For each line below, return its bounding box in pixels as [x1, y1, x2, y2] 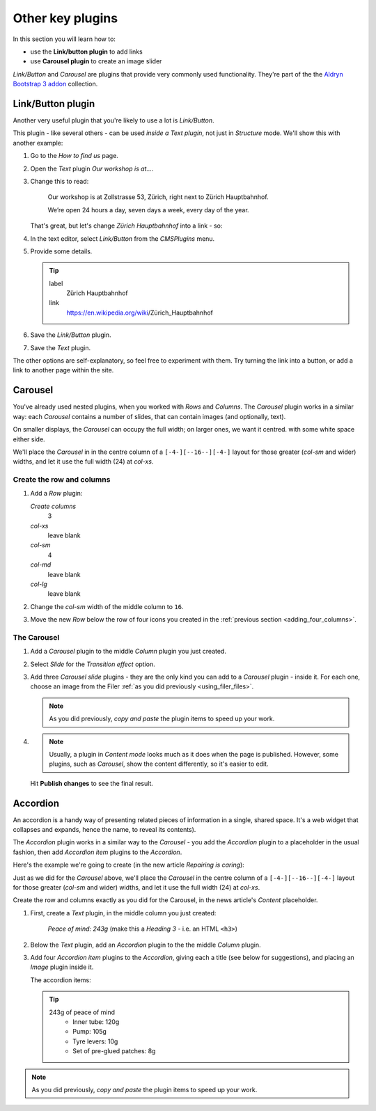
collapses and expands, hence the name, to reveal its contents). [13, 826, 196, 834]
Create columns [30, 502, 77, 510]
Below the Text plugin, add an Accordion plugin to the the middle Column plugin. [30, 940, 261, 949]
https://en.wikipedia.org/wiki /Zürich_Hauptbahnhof [66, 308, 214, 317]
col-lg [30, 580, 48, 588]
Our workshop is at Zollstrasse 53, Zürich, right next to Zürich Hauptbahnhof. [47, 193, 269, 201]
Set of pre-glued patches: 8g [72, 1047, 156, 1055]
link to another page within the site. [13, 366, 114, 375]
